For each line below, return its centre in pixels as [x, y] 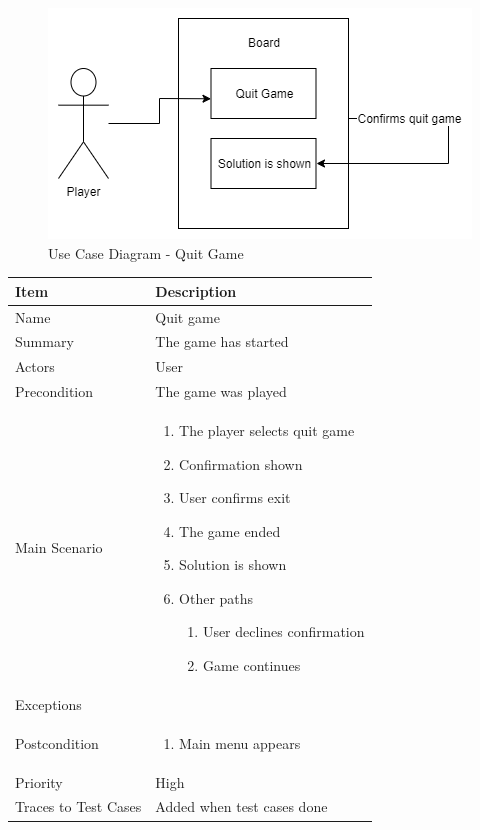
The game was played [221, 391]
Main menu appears [240, 742]
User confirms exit [235, 497]
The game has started [222, 341]
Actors [35, 366]
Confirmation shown [241, 463]
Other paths [216, 597]
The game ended [230, 530]
